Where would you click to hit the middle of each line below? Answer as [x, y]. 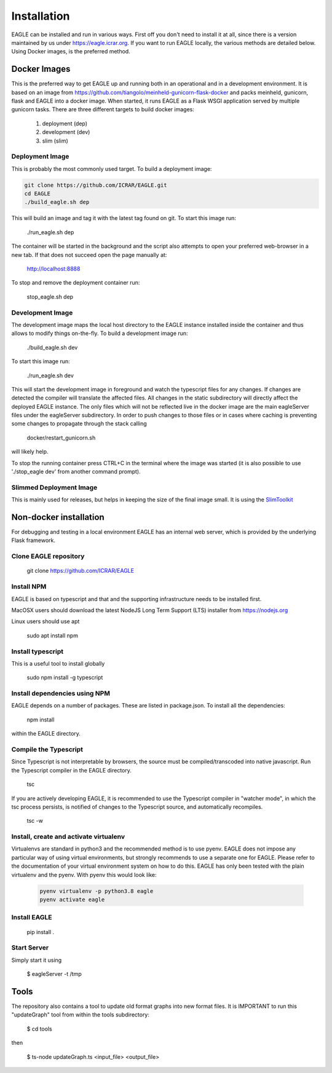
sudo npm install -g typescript [65, 678]
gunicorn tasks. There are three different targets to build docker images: [103, 109]
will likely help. [30, 452]
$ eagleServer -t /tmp [54, 974]
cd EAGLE [38, 194]
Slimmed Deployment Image [54, 487]
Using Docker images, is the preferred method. [71, 52]
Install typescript [38, 651]
